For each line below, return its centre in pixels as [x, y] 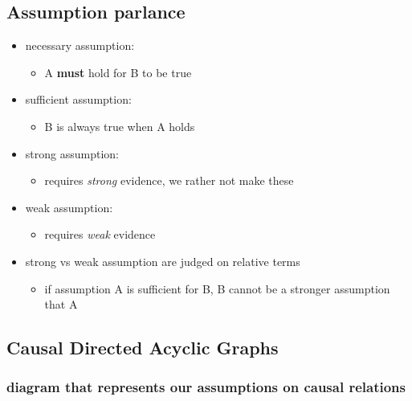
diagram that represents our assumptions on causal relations [206, 387]
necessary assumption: [80, 45]
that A [61, 304]
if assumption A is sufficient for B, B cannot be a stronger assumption [217, 288]
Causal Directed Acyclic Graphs [143, 348]
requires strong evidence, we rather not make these [169, 180]
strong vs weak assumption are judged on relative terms [163, 261]
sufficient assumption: [78, 99]
